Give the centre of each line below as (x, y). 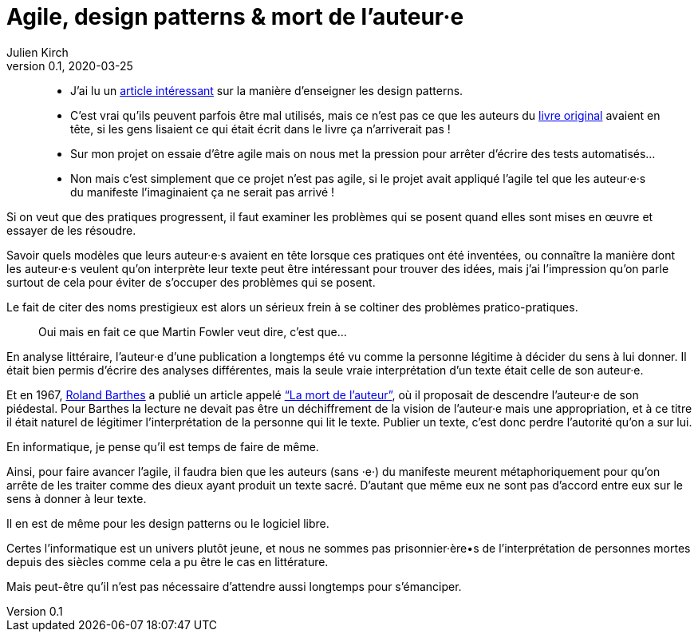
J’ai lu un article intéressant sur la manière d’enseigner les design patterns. (267, 90)
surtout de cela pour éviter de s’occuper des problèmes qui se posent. (191, 282)
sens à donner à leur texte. (77, 498)
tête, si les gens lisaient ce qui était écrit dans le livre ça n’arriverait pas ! (260, 129)
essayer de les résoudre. (71, 230)
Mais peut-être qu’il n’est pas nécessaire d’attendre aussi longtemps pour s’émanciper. (234, 586)
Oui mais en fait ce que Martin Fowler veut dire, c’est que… (193, 331)
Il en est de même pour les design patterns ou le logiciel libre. (168, 523)
